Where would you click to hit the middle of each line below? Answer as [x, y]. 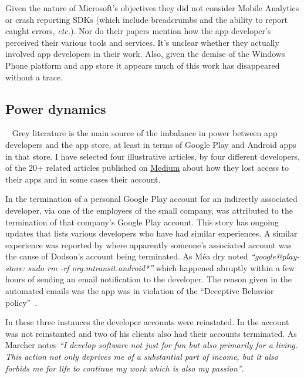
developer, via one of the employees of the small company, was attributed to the [149, 210]
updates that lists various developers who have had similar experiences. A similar [151, 233]
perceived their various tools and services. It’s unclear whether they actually [142, 42]
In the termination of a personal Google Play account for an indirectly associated [151, 199]
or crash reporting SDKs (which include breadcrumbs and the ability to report [147, 19]
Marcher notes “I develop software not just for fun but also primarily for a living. [152, 345]
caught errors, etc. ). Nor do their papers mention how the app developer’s [138, 31]
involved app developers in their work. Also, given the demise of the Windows [145, 54]
